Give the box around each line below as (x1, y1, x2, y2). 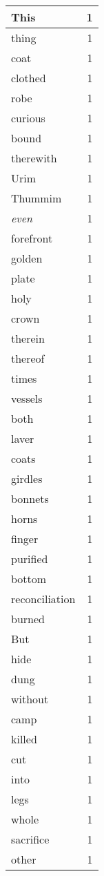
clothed (11, 70, 46, 86)
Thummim (11, 190, 62, 206)
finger (11, 531, 39, 546)
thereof (11, 350, 45, 366)
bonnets (11, 491, 49, 506)
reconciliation (11, 591, 76, 607)
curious (11, 110, 45, 126)
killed (11, 731, 37, 747)
